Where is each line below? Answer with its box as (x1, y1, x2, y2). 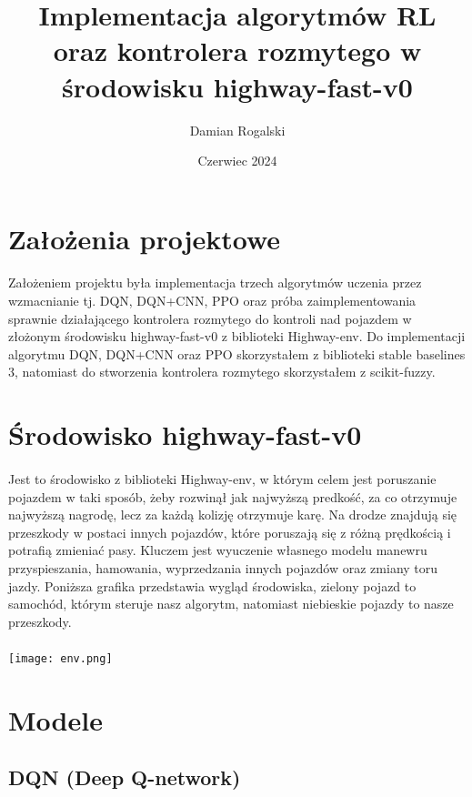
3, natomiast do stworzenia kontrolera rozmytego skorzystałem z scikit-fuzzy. (8, 362, 436, 381)
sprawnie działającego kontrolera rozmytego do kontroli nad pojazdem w (8, 308, 412, 328)
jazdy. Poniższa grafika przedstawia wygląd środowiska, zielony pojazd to (8, 576, 417, 595)
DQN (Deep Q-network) (8, 763, 241, 792)
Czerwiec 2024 (197, 151, 277, 170)
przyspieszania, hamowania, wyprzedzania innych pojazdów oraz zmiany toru (8, 558, 438, 577)
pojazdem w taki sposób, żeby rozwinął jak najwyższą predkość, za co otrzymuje (8, 487, 457, 506)
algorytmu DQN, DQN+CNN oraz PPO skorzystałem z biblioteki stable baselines (8, 344, 466, 363)
